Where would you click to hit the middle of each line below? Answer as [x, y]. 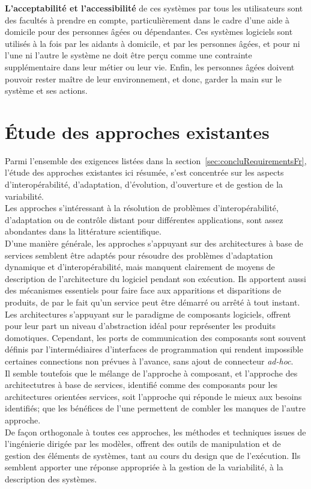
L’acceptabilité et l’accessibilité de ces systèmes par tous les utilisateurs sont [154, 8]
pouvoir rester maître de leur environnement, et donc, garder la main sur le [143, 78]
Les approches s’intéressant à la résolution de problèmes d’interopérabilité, [142, 208]
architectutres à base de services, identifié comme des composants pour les [141, 385]
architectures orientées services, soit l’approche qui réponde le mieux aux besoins [153, 396]
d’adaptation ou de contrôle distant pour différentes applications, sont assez [144, 219]
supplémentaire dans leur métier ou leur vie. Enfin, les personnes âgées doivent [150, 66]
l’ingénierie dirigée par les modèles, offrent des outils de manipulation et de [143, 444]
